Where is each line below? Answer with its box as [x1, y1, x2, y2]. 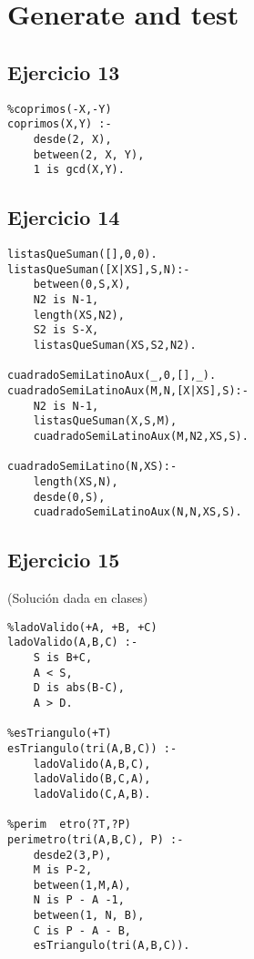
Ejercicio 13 [7, 57, 120, 86]
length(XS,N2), [33, 308, 125, 321]
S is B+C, [33, 650, 93, 664]
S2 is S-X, [33, 323, 99, 337]
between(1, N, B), [33, 909, 145, 923]
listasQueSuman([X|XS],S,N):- [7, 262, 190, 276]
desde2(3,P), [33, 848, 112, 862]
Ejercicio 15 [7, 546, 120, 574]
